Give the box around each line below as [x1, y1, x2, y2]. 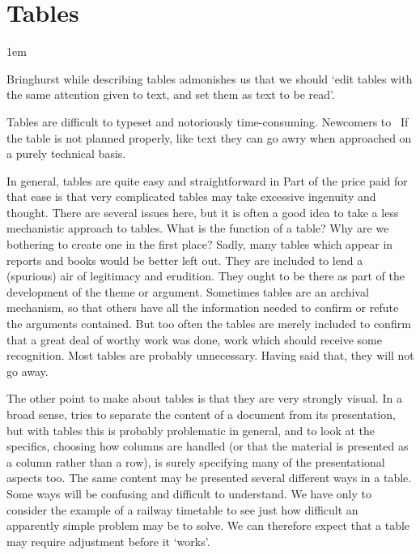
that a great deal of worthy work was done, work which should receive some [6, 331, 382, 348]
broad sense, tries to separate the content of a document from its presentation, [6, 406, 396, 422]
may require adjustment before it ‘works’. [6, 532, 210, 549]
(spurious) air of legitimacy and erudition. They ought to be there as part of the [6, 267, 405, 284]
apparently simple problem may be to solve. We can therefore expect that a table [6, 517, 410, 534]
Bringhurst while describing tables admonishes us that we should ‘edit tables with [6, 70, 413, 87]
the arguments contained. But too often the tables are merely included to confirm [6, 315, 411, 332]
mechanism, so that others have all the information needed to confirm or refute [6, 299, 399, 316]
